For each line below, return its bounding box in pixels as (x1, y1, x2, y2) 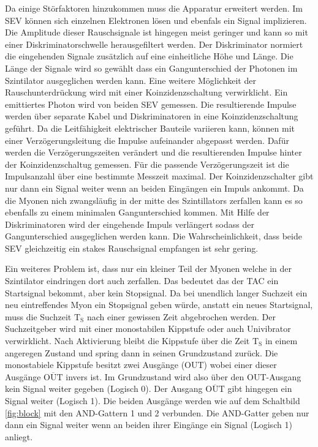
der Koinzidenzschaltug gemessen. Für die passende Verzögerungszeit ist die (5, 157, 289, 170)
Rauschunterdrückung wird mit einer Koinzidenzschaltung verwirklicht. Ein (5, 86, 288, 99)
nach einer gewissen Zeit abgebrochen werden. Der (86, 310, 276, 323)
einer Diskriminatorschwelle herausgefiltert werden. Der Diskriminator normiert (5, 37, 303, 50)
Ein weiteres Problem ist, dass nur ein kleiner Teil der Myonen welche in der (5, 262, 292, 275)
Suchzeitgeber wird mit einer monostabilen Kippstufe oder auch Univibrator (5, 322, 291, 335)
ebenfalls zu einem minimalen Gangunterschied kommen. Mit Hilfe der (5, 206, 270, 219)
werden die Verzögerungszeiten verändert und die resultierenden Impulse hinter (5, 146, 302, 159)
